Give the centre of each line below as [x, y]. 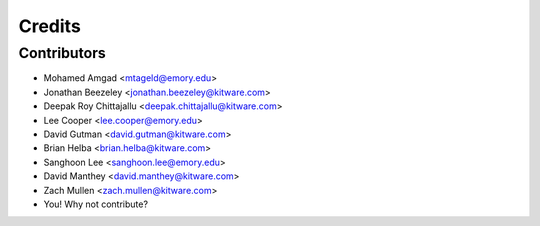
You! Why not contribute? [96, 204]
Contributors [62, 53]
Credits [50, 26]
